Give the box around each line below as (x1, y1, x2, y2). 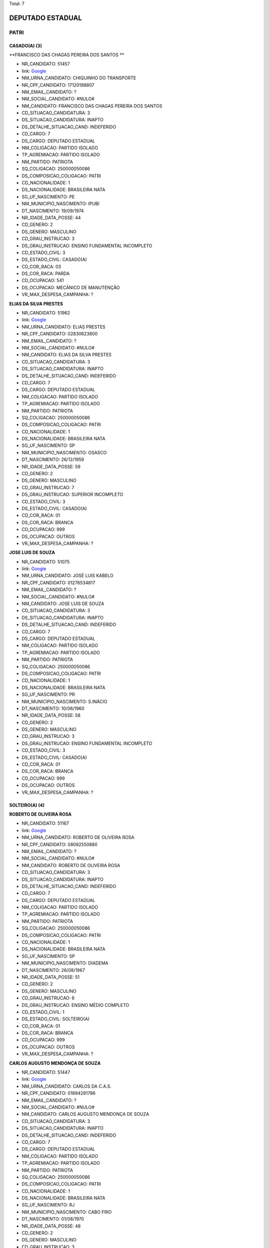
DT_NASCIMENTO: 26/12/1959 (21, 457, 84, 463)
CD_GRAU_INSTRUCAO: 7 (21, 484, 75, 490)
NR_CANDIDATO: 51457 (21, 61, 70, 67)
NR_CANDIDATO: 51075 (21, 559, 70, 565)
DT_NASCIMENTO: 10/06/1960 (21, 705, 85, 711)
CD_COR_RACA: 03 (21, 264, 61, 270)
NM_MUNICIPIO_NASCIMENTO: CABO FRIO (21, 1209, 112, 1215)
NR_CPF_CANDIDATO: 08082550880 (21, 841, 98, 847)
